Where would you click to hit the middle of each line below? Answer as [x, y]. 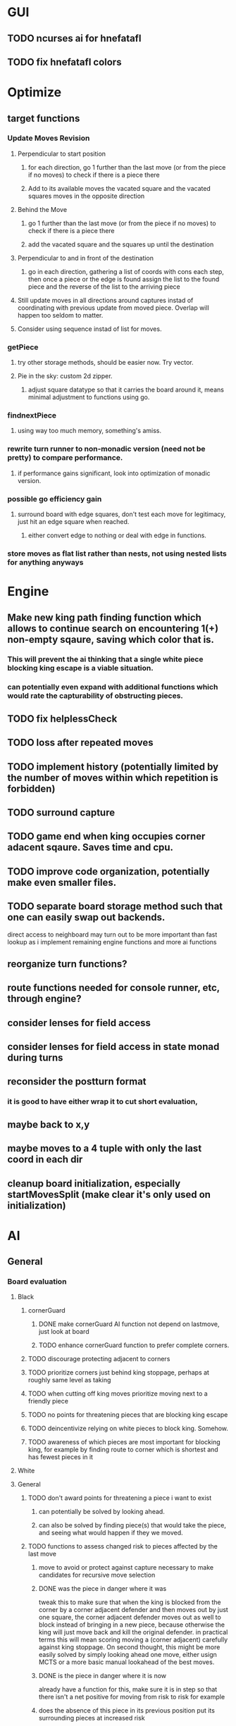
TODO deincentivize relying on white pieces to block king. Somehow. [128, 1428]
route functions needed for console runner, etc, [113, 988]
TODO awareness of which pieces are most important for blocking [124, 1442]
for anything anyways [45, 562]
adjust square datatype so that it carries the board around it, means [126, 390]
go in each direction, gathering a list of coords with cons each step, [126, 271]
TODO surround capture [61, 812]
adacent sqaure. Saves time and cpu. [91, 848]
